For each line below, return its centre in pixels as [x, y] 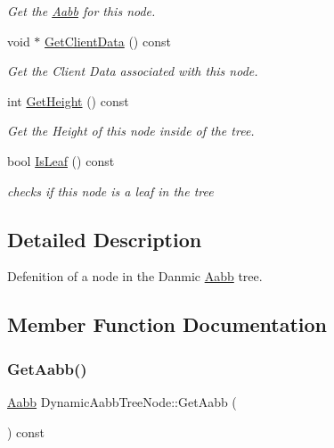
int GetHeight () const [68, 100]
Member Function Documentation [167, 324]
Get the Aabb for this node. [81, 11]
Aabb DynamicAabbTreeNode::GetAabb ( [122, 401]
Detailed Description [105, 239]
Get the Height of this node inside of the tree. [131, 131]
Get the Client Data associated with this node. [133, 71]
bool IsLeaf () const [61, 160]
